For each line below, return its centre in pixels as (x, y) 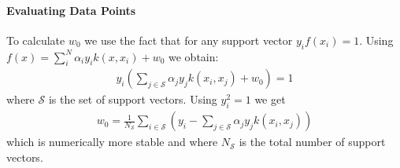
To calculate (36, 40)
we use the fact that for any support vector (189, 40)
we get (270, 99)
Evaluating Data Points (71, 10)
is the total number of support (312, 142)
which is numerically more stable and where (112, 142)
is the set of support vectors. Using (133, 99)
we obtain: (194, 56)
